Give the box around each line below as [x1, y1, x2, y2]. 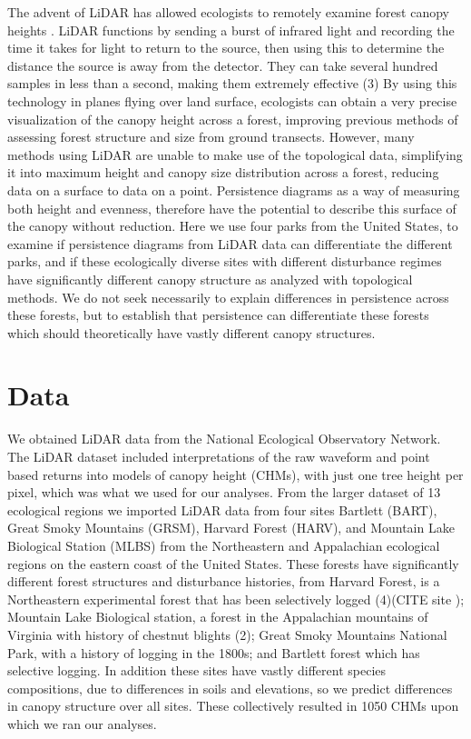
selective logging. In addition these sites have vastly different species [7, 661, 387, 680]
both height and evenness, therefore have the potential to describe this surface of [7, 198, 456, 217]
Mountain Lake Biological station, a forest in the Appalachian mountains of [7, 607, 428, 626]
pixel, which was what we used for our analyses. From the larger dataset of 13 [7, 483, 441, 502]
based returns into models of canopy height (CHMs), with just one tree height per [7, 464, 464, 484]
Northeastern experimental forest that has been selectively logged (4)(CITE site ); [7, 589, 465, 608]
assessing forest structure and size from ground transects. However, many [7, 127, 415, 146]
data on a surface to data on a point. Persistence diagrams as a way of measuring [7, 180, 460, 199]
